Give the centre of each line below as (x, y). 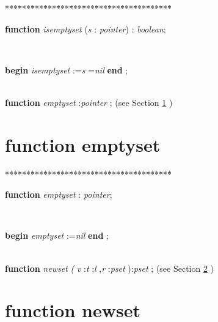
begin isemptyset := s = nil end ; (67, 69)
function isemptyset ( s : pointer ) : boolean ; (85, 28)
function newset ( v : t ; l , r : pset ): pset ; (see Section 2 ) (110, 268)
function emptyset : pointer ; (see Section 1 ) (89, 102)
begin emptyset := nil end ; (57, 235)
